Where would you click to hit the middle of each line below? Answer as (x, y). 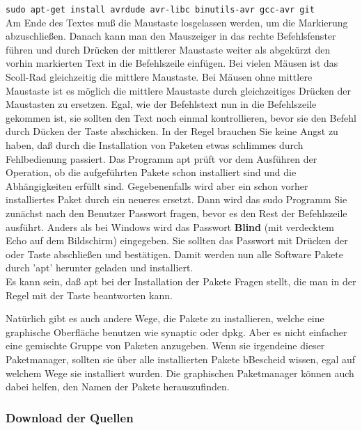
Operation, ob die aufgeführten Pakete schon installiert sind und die (151, 172)
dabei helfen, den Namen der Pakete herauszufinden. (118, 387)
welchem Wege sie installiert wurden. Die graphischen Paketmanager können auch (180, 373)
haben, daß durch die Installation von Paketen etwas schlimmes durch (155, 145)
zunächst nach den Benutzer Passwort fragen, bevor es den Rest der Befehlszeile (176, 213)
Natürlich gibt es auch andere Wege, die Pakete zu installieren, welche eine (165, 318)
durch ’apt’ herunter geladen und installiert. (100, 268)
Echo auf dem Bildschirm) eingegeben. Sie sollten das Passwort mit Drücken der (177, 240)
